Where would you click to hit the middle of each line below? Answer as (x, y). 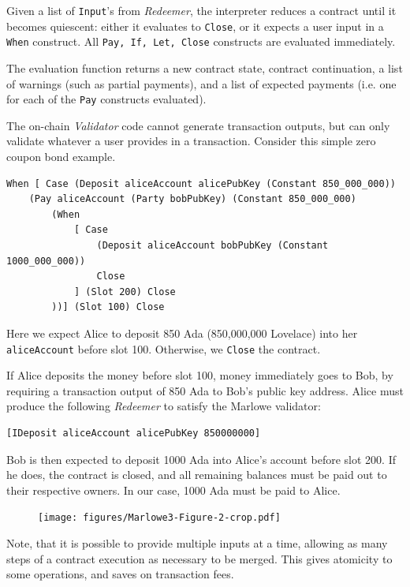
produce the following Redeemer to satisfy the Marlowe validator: (164, 406)
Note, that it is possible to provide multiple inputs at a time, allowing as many (197, 543)
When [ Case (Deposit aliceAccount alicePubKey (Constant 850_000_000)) (201, 183)
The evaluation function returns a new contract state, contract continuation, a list (205, 67)
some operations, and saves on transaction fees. (120, 574)
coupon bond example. (61, 156)
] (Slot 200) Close (125, 292)
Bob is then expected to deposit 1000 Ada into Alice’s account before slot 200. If (201, 459)
